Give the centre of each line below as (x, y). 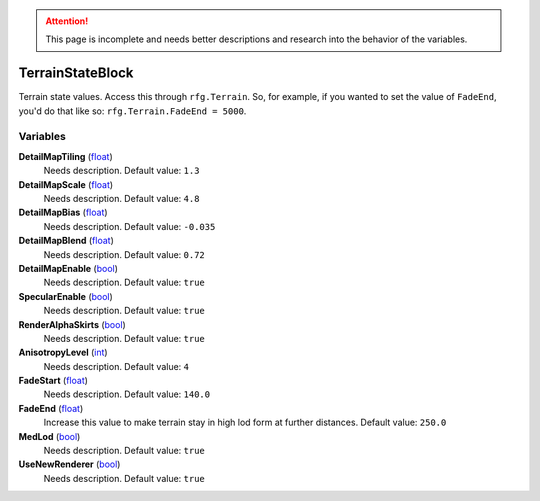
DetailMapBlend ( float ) (66, 241)
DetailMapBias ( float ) (63, 212)
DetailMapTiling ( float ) (66, 156)
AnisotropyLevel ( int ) (63, 352)
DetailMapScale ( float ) (66, 184)
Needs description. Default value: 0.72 (124, 254)
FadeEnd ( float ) (51, 408)
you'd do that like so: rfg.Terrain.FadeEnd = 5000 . (132, 111)
